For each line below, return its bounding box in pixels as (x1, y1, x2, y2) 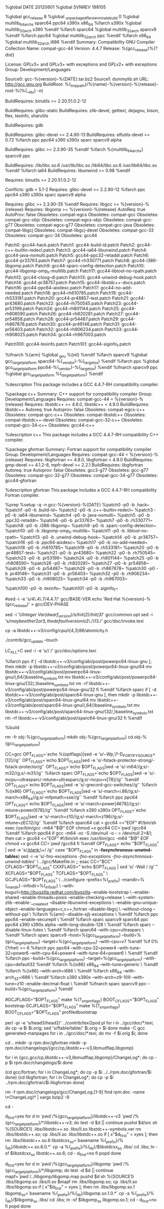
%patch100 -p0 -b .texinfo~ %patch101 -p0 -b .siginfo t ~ (5, 585, 118, 592)
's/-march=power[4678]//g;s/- (79, 801, 141, 807)
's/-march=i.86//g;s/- (97, 788, 141, 794)
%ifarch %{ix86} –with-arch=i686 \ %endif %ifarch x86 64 (5, 968, 122, 975)
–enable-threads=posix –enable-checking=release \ (20, 895, 125, 901)
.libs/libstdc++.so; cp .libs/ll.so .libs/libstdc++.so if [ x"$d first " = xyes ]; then (5, 1131, 158, 1138)
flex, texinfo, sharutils (5, 113, 48, 119)
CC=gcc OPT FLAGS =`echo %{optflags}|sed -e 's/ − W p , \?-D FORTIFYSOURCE (5, 751, 153, 758)
